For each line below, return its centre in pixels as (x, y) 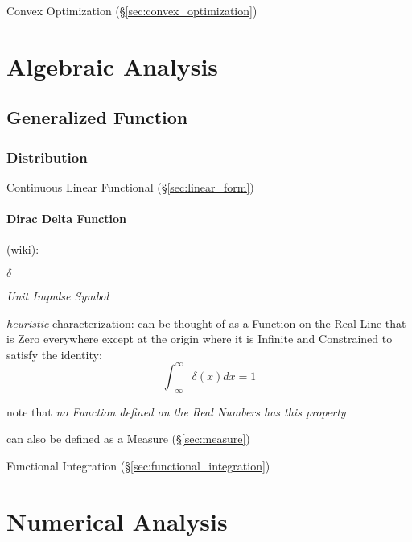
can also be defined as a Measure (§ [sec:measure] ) (128, 439)
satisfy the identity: (54, 354)
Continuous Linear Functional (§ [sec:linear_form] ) (130, 186)
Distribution (47, 157)
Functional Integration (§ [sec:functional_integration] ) (138, 465)
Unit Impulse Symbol (58, 295)
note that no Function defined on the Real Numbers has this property (176, 411)
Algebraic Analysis (113, 66)
